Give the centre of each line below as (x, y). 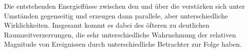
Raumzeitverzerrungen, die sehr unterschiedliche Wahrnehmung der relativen (120, 34)
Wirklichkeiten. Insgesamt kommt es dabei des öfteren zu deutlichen (107, 25)
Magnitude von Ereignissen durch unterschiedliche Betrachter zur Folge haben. (123, 44)
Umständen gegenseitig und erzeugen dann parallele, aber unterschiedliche (116, 15)
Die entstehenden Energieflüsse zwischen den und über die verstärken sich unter (124, 6)
